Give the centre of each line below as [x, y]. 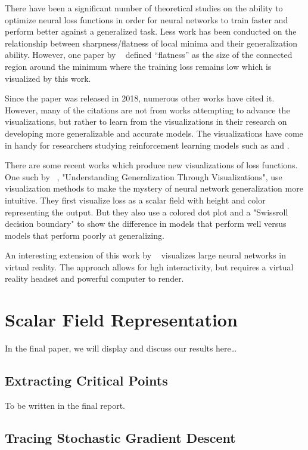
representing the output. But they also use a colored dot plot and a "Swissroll [147, 212]
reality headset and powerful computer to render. [94, 278]
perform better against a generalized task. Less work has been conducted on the [151, 31]
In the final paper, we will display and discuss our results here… [121, 348]
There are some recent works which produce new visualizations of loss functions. [151, 165]
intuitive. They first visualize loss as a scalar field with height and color [135, 200]
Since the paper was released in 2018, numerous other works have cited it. [140, 98]
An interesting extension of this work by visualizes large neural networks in [145, 255]
